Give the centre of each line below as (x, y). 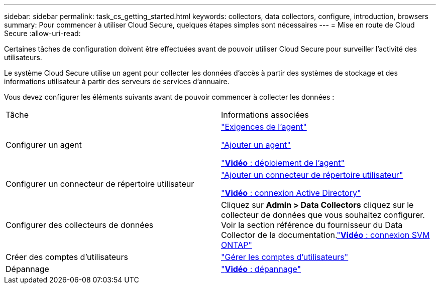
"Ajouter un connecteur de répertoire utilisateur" (312, 175)
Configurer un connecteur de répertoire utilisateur (100, 184)
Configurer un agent (44, 145)
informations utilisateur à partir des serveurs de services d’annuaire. (117, 81)
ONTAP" (237, 245)
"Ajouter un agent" (256, 145)
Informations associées (265, 115)
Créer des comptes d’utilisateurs (67, 257)
